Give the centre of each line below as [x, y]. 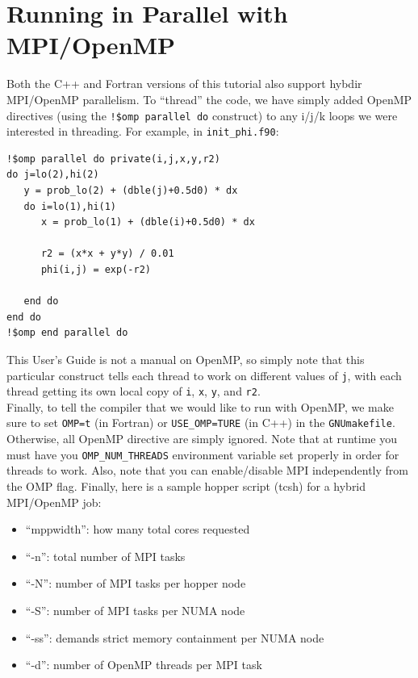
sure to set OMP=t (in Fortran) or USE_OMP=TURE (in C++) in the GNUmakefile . [201, 423]
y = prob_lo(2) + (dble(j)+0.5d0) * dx [131, 190]
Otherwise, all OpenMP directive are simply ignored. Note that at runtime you [202, 439]
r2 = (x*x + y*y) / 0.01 [107, 254]
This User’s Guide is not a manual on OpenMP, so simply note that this [186, 359]
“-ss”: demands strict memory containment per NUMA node [175, 637]
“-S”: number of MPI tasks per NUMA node [135, 610]
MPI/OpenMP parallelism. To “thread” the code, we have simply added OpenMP [209, 99]
